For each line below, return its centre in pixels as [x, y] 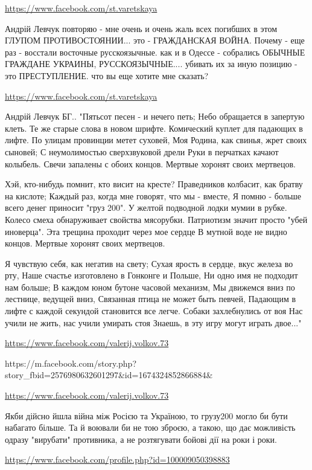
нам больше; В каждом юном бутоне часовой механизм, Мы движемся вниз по [150, 287]
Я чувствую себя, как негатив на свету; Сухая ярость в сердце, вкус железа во [149, 263]
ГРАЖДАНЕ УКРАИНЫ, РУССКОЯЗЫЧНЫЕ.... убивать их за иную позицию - [151, 64]
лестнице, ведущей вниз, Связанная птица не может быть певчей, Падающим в [151, 299]
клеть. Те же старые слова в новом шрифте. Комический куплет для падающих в [154, 128]
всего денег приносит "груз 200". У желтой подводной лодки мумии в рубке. [146, 208]
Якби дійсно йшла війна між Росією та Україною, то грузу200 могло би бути [146, 415]
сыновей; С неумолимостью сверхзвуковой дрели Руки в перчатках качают [142, 151]
